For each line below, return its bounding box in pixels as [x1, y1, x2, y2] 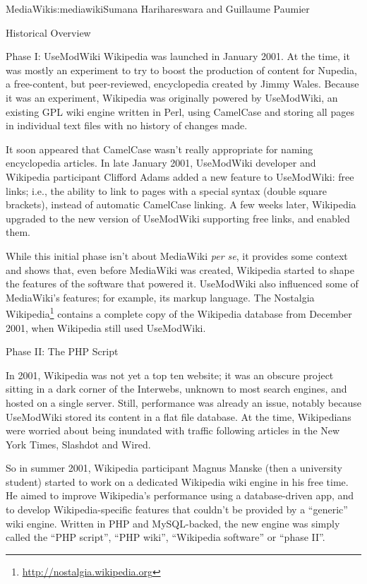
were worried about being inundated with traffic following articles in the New [6, 423, 340, 438]
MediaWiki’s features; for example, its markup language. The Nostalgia [6, 290, 315, 304]
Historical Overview [6, 25, 91, 40]
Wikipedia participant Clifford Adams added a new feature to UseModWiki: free [6, 169, 354, 184]
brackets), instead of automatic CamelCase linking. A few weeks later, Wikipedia [6, 197, 356, 212]
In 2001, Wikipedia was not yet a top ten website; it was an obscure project [6, 367, 334, 382]
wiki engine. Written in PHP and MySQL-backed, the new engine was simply [6, 516, 340, 530]
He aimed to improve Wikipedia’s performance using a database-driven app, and [6, 488, 354, 503]
